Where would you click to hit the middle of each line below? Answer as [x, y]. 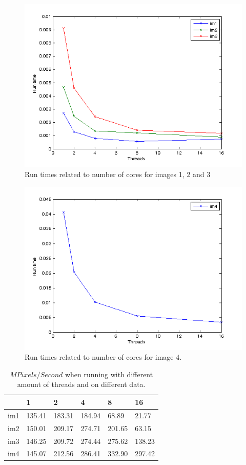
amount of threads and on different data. [81, 384]
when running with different [109, 374]
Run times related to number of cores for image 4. [103, 357]
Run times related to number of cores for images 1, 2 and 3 [118, 174]
